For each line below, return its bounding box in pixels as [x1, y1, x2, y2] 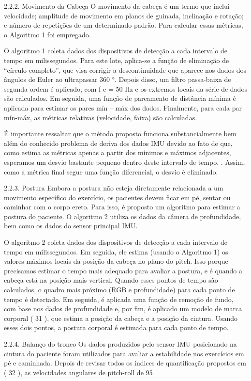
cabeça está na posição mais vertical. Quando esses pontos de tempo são [4, 275, 218, 285]
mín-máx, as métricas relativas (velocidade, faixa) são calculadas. [4, 112, 197, 122]
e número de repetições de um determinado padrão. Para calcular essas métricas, [4, 20, 243, 30]
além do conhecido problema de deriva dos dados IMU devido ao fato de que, [4, 138, 233, 148]
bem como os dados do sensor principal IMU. [4, 221, 138, 231]
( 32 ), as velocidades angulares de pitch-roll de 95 [4, 367, 153, 377]
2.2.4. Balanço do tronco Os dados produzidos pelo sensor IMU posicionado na [4, 339, 237, 349]
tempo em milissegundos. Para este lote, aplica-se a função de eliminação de [4, 55, 229, 65]
